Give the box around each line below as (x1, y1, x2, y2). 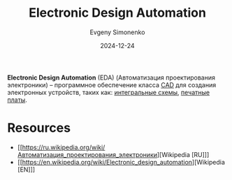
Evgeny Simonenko (89, 28, 145, 36)
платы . (7, 96, 28, 104)
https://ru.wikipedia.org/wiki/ (22, 143, 106, 151)
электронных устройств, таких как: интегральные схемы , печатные (7, 88, 210, 96)
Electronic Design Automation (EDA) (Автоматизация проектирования (7, 73, 215, 82)
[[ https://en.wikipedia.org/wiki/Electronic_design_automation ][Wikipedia (17, 158, 226, 166)
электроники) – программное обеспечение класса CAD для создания (7, 80, 217, 89)
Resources (7, 120, 71, 136)
